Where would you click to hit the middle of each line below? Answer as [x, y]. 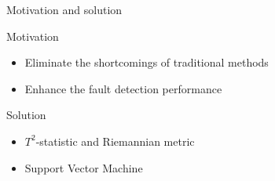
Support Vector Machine [84, 167]
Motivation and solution [64, 9]
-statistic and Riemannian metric [115, 141]
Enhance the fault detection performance [123, 88]
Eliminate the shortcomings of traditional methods [147, 62]
